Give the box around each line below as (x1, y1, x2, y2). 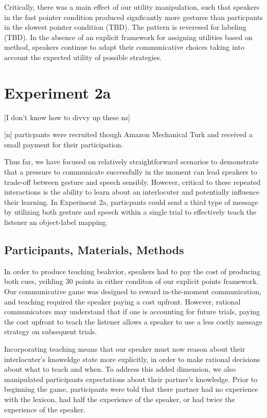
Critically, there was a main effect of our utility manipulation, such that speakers (4, 2, 260, 12)
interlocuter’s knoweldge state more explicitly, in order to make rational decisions (4, 353, 260, 364)
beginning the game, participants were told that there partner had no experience (4, 384, 258, 394)
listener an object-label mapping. (4, 217, 108, 227)
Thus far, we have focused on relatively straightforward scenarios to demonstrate (4, 156, 259, 167)
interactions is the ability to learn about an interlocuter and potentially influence (4, 186, 260, 197)
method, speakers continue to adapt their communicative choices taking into (4, 42, 244, 52)
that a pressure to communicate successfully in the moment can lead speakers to (4, 166, 257, 177)
